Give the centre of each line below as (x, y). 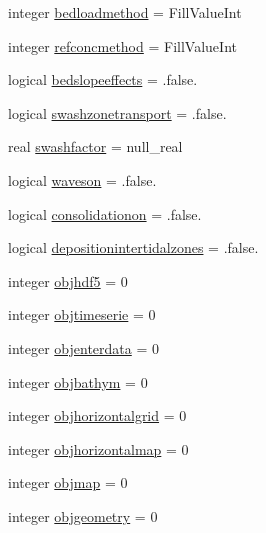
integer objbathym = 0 (78, 381)
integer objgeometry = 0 (83, 515)
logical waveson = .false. (82, 179)
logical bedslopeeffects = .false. (103, 79)
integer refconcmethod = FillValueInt (122, 45)
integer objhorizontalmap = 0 (98, 448)
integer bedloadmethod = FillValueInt (125, 12)
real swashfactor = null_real (95, 146)
